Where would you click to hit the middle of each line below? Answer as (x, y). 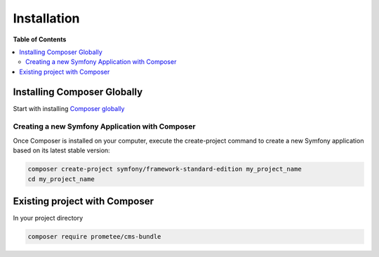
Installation (46, 18)
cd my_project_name (61, 179)
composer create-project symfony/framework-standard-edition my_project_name (165, 169)
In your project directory (48, 218)
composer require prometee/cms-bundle (94, 237)
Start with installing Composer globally (69, 108)
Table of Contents (40, 39)
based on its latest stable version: (61, 150)
